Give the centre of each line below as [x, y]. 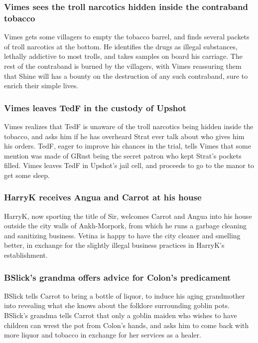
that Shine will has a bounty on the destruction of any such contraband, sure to [126, 76]
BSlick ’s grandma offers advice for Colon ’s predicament [118, 277]
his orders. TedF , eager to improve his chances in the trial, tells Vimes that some [128, 146]
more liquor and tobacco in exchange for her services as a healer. [103, 335]
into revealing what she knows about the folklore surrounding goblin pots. [117, 305]
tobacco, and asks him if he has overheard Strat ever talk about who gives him [124, 136]
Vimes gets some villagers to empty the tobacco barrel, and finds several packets [127, 37]
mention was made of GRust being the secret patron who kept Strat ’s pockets [123, 155]
